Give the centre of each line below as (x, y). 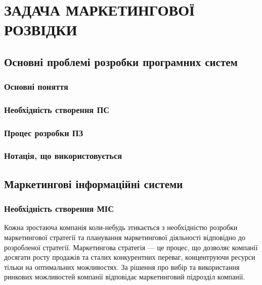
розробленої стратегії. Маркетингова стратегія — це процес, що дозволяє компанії (131, 247)
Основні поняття (36, 86)
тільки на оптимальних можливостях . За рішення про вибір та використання (122, 267)
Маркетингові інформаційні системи (94, 183)
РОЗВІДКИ (41, 29)
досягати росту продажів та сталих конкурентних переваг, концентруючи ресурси (130, 257)
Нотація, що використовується (63, 156)
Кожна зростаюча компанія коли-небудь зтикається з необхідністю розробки (121, 227)
